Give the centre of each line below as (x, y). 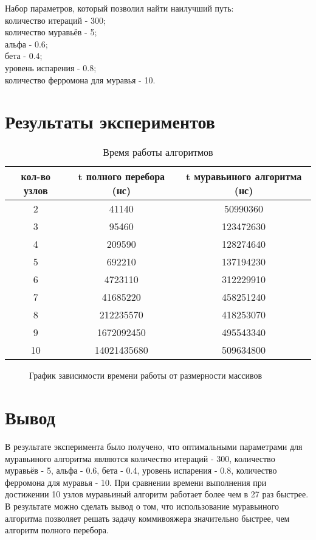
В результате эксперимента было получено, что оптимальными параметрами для (154, 446)
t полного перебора (122, 177)
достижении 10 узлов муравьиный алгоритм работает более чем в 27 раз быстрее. (157, 494)
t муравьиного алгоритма (244, 177)
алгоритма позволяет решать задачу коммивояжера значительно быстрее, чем (147, 518)
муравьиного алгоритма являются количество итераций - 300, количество (140, 458)
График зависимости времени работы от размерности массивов (146, 375)
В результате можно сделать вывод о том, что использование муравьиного (142, 506)
